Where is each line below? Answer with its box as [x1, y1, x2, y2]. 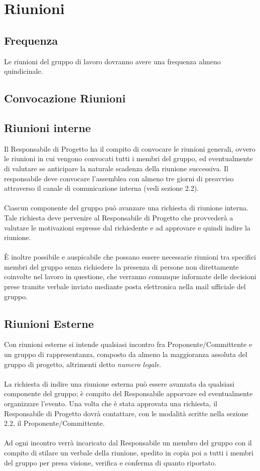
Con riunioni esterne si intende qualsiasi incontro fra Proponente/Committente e [4, 339, 252, 349]
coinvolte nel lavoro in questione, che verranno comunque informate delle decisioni [4, 271, 256, 282]
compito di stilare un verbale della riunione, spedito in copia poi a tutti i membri [4, 447, 253, 457]
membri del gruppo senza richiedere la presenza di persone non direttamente [4, 261, 239, 272]
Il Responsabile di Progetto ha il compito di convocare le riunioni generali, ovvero [4, 143, 255, 154]
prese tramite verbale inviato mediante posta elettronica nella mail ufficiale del [4, 281, 246, 292]
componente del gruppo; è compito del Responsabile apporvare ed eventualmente [4, 388, 253, 399]
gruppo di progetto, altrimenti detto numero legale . [4, 359, 162, 369]
